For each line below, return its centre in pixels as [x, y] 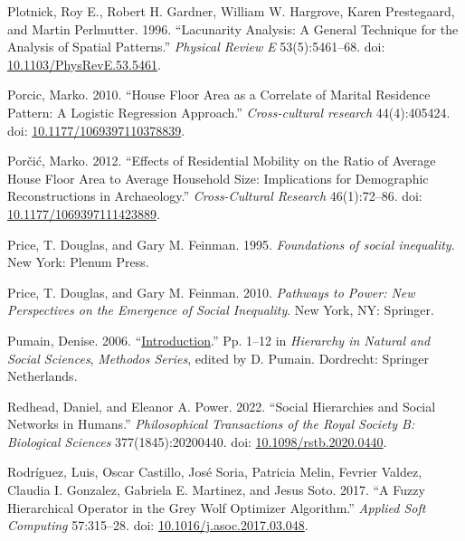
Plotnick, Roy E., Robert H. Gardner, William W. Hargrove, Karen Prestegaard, [231, 11]
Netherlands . [43, 376]
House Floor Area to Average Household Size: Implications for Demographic [218, 178]
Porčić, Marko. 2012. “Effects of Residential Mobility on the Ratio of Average [222, 161]
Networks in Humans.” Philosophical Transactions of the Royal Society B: [211, 424]
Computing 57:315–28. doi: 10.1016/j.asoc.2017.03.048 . [158, 525]
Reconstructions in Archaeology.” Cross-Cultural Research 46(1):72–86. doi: [215, 196]
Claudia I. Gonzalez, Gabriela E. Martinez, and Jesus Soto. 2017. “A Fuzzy [216, 490]
